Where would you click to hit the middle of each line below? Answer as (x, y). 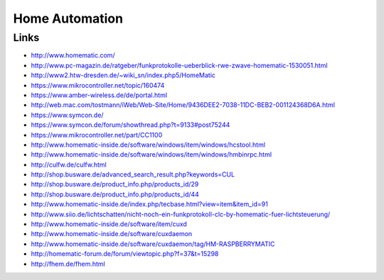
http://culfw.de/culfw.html (69, 164)
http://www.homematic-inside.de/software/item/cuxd (109, 224)
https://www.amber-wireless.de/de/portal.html (99, 95)
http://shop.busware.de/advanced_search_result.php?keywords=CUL (133, 174)
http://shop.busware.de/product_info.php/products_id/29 (115, 184)
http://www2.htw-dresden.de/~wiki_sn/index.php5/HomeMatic (123, 75)
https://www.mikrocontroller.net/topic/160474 (98, 85)
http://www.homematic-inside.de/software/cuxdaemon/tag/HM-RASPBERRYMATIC (153, 244)
